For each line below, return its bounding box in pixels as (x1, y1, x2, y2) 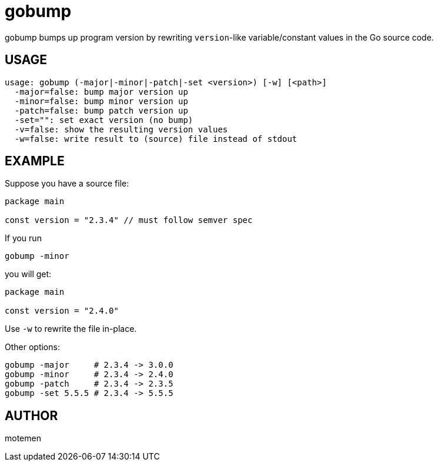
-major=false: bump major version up (14, 86, 188, 96)
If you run (5, 233, 42, 244)
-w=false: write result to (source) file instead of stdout (14, 134, 297, 144)
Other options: (5, 342, 60, 352)
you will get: (5, 269, 52, 279)
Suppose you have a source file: (5, 178, 129, 189)
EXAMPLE (5, 154, 65, 169)
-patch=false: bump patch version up (14, 105, 188, 115)
